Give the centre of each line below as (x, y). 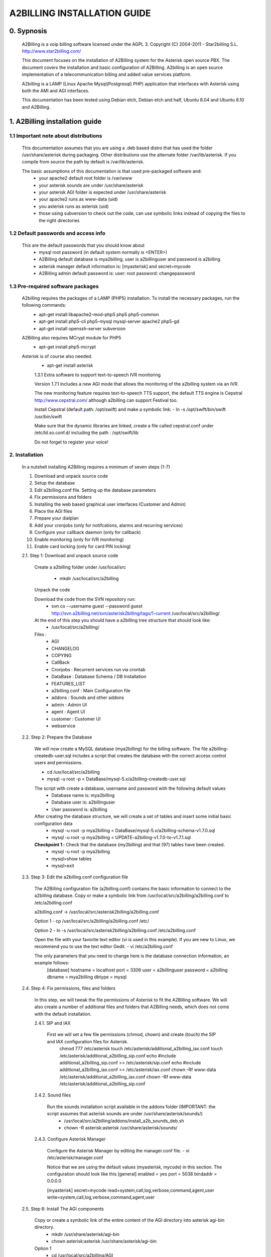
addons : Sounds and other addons (88, 698)
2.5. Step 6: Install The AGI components (63, 1209)
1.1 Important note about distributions (56, 136)
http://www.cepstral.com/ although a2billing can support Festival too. (106, 400)
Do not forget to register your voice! (72, 442)
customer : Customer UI (76, 719)
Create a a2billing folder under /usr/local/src (80, 567)
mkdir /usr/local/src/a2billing (89, 579)
